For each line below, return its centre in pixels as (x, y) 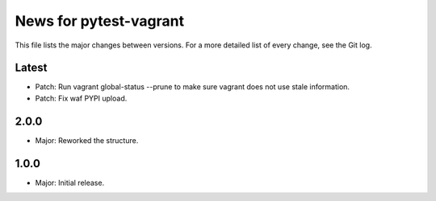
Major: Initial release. (70, 183)
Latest (31, 68)
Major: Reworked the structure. (87, 140)
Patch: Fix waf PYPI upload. (81, 98)
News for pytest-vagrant (100, 21)
